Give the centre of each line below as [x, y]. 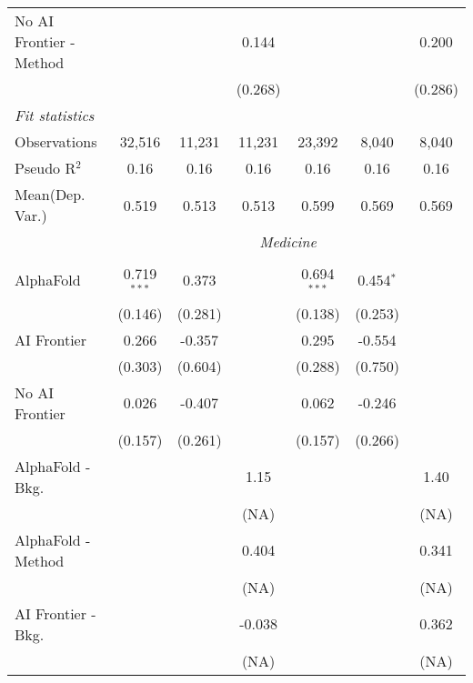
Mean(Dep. [50, 194]
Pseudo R [45, 168]
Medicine [288, 241]
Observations [56, 141]
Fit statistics [55, 115]
